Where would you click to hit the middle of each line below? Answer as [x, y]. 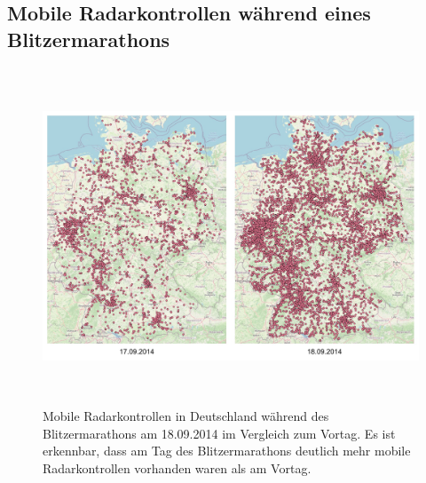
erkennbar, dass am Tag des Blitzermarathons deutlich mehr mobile [227, 451]
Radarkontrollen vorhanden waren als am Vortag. [177, 467]
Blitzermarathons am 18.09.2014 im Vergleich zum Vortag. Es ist [219, 433]
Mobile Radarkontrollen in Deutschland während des [186, 416]
